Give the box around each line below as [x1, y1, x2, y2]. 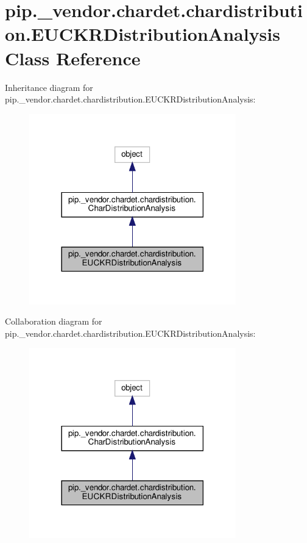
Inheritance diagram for [5, 81, 93, 93]
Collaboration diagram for [5, 315, 102, 328]
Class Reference [5, 45, 141, 70]
